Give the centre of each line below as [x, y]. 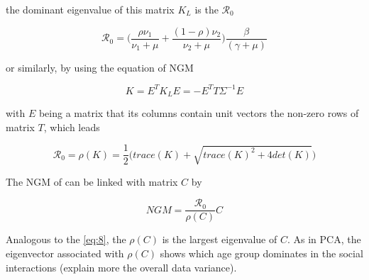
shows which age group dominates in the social [261, 253]
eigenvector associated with [65, 253]
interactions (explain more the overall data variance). [121, 267]
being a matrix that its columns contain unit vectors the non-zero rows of [199, 113]
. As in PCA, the [324, 239]
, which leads [72, 127]
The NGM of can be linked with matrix [92, 181]
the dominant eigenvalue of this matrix [90, 9]
